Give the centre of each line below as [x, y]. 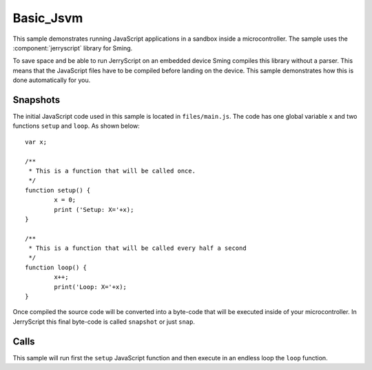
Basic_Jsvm [48, 18]
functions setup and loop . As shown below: [76, 126]
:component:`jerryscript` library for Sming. [73, 48]
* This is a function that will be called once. [112, 171]
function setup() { [58, 190]
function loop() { [56, 267]
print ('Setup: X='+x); [94, 210]
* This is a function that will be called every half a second [138, 248]
